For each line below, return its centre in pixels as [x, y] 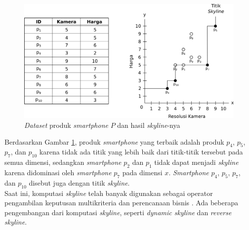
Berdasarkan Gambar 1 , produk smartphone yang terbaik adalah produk [114, 141]
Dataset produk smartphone [66, 125]
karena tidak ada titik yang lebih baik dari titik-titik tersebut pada [141, 152]
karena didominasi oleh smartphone [58, 172]
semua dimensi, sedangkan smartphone [63, 162]
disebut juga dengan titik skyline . [79, 182]
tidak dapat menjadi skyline [196, 162]
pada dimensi [142, 172]
